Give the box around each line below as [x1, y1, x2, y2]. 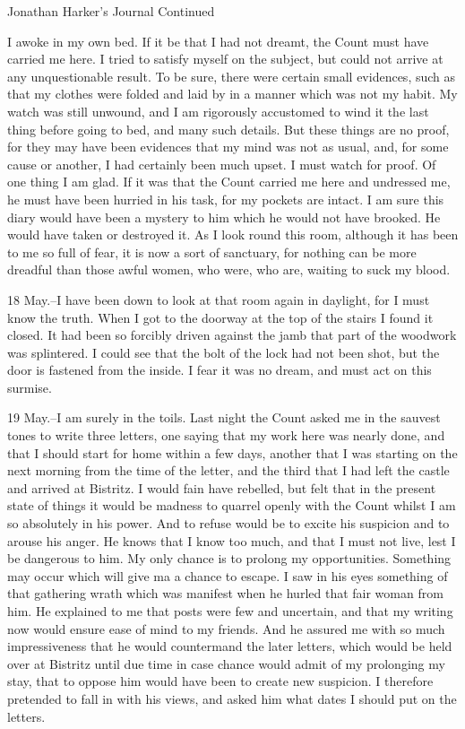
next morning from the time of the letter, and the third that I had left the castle [7, 461, 450, 480]
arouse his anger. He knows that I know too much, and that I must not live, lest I [7, 531, 456, 550]
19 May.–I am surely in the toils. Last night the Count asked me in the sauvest [7, 408, 441, 427]
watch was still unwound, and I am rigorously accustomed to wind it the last [7, 101, 429, 120]
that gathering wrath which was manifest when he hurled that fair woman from [7, 584, 443, 603]
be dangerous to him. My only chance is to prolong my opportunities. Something [7, 549, 452, 568]
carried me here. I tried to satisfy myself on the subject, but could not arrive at [7, 49, 443, 68]
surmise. [7, 378, 52, 396]
